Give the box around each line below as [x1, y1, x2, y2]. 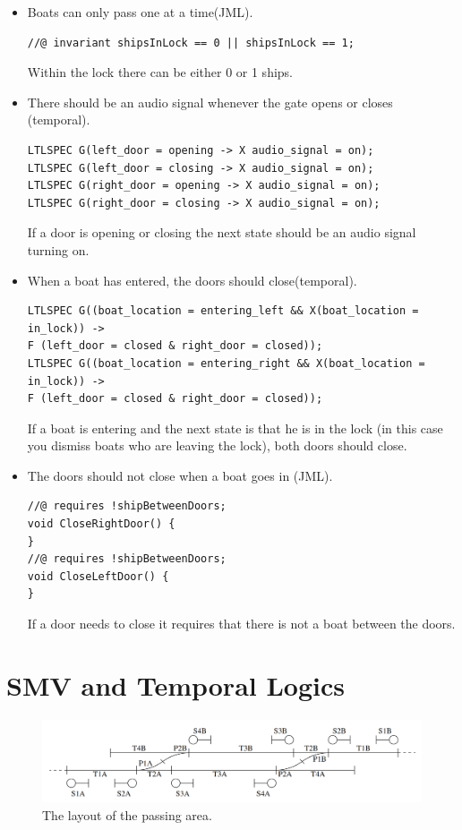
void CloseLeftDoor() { [27, 569, 169, 583]
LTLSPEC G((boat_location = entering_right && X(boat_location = [27, 356, 425, 370]
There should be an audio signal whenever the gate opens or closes [27, 92, 393, 111]
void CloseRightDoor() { [27, 518, 175, 531]
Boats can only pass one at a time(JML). [27, 3, 253, 21]
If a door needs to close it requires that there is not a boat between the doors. [27, 614, 456, 633]
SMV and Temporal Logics [6, 666, 345, 703]
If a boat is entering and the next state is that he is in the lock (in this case [27, 418, 443, 437]
